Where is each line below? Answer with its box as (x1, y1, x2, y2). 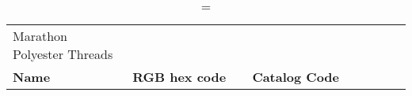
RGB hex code (132, 68, 227, 86)
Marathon (13, 27, 67, 45)
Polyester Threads (13, 45, 113, 63)
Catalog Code (252, 68, 340, 86)
